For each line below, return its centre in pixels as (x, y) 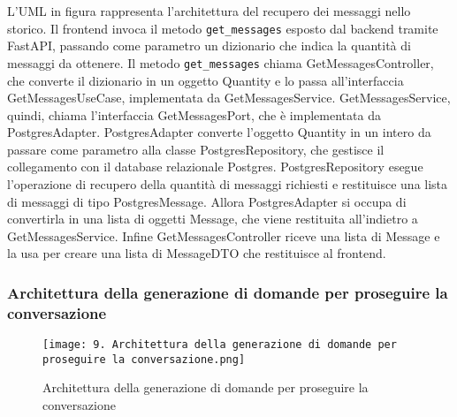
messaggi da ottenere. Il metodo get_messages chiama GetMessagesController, (221, 62)
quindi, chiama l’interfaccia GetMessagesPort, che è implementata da (194, 114)
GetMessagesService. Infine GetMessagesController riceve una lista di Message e (224, 235)
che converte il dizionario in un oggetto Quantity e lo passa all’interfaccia (206, 80)
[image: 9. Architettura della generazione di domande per (220, 345)
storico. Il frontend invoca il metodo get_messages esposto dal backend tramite (223, 28)
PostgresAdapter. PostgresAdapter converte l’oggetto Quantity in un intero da (219, 132)
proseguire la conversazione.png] (144, 359)
